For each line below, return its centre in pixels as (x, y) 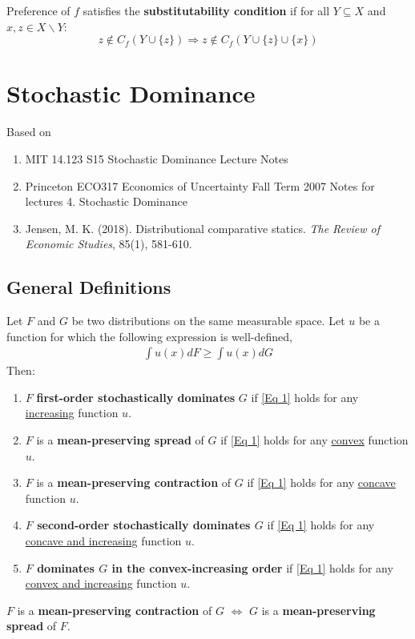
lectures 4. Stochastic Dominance (106, 201)
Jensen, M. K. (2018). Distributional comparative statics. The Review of (202, 228)
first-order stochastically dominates (136, 397)
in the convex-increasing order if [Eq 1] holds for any (252, 567)
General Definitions (89, 287)
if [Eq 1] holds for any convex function (314, 440)
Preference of (38, 10)
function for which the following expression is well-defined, (149, 336)
